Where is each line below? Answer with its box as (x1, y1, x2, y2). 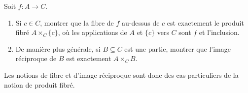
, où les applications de (58, 27, 127, 37)
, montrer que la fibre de (40, 17, 114, 28)
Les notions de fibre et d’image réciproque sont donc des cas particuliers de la (4, 69, 239, 80)
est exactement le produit (167, 17, 244, 28)
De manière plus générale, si (15, 43, 101, 54)
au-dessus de (121, 17, 160, 28)
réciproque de (15, 53, 57, 63)
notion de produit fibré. (4, 79, 75, 90)
